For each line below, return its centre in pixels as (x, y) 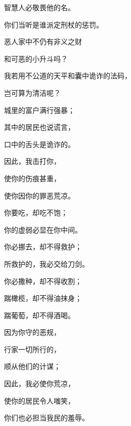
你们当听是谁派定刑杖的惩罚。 (54, 24)
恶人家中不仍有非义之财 (43, 41)
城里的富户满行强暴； (39, 110)
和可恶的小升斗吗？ (36, 58)
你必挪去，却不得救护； (43, 247)
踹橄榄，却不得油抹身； (43, 298)
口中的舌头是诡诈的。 (39, 144)
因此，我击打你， (32, 161)
